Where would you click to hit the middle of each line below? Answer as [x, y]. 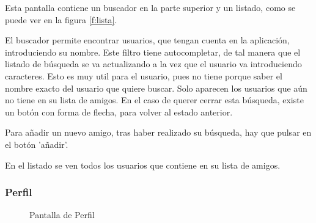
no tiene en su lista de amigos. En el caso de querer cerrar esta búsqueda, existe [154, 100]
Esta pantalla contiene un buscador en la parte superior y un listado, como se [150, 7]
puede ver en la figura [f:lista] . [61, 19]
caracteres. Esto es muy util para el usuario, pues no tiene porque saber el [144, 75]
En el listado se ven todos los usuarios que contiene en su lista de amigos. [143, 165]
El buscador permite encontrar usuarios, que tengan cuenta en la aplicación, [147, 40]
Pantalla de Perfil [62, 215]
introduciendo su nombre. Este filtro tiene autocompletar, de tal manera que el [153, 52]
